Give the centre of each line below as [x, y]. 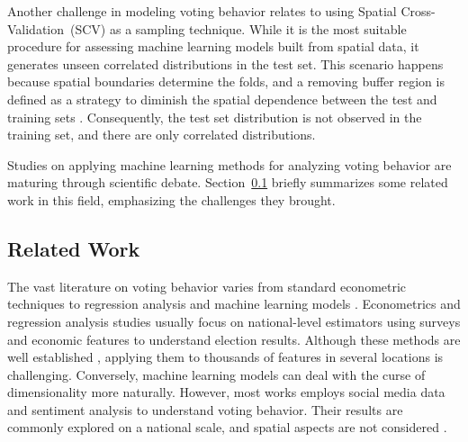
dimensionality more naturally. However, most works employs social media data [226, 392]
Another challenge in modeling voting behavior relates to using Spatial [202, 11]
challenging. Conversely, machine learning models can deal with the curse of [216, 374]
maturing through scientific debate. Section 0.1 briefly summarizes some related [228, 182]
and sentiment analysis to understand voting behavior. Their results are [205, 409]
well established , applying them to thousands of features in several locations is [225, 357]
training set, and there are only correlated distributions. [162, 135]
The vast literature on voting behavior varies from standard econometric [207, 286]
